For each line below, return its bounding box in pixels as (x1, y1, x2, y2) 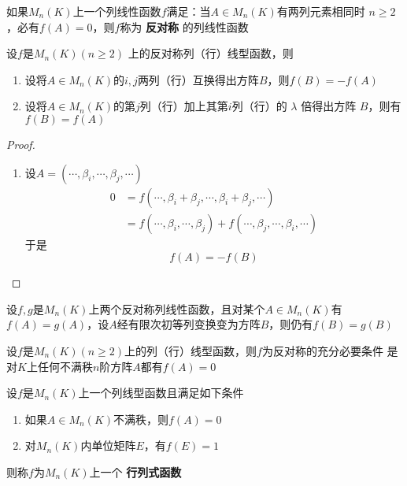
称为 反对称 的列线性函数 (120, 18, 249, 35)
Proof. (6, 135, 35, 152)
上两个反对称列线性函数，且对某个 (88, 300, 265, 317)
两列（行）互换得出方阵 (137, 71, 259, 87)
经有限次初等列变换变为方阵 (117, 316, 261, 332)
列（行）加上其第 (139, 98, 228, 114)
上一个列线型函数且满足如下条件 (78, 384, 244, 401)
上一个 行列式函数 (89, 463, 182, 480)
